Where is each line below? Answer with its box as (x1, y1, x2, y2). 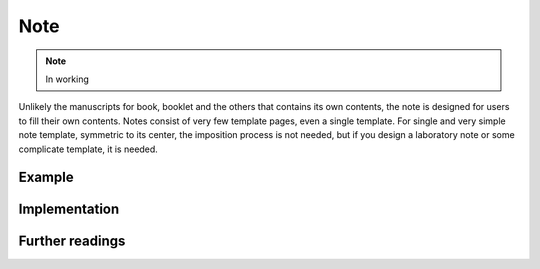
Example (18, 169, 74, 186)
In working (45, 73, 89, 85)
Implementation (18, 201, 120, 218)
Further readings (18, 233, 126, 250)
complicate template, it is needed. (18, 143, 159, 155)
